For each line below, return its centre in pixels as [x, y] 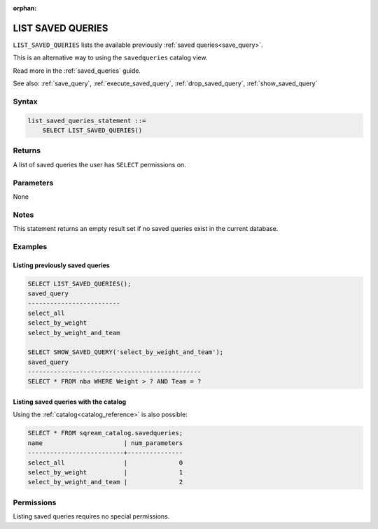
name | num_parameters [105, 443]
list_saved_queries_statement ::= [87, 120]
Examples [30, 246]
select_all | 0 [105, 463]
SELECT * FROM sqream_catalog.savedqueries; [105, 433]
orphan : [25, 8]
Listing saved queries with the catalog [70, 402]
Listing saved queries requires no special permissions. [91, 516]
